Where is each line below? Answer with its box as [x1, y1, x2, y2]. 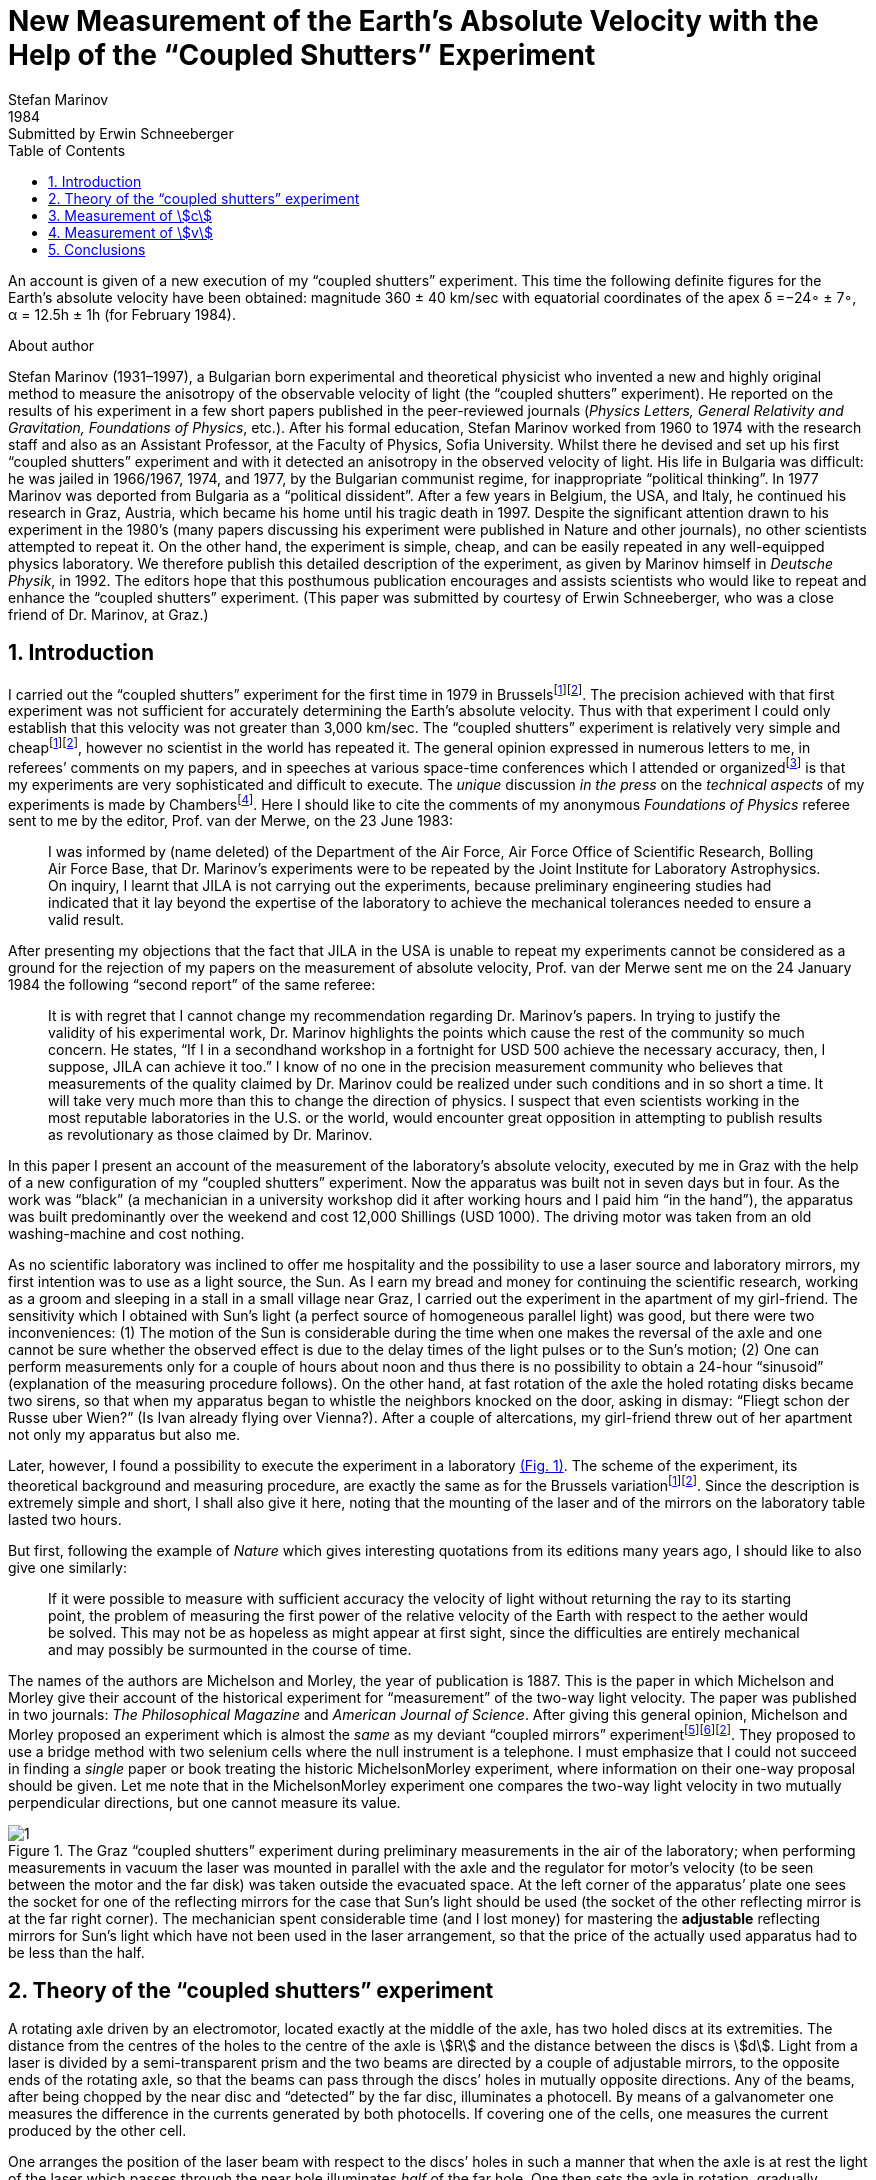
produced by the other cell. [8, 2122, 187, 2140]
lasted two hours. [8, 1510, 122, 1528]
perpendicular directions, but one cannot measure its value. [8, 1793, 401, 1811]
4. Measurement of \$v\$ [48, 223, 213, 241]
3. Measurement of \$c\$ [48, 206, 213, 224]
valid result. [48, 911, 125, 929]
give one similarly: [8, 1558, 127, 1576]
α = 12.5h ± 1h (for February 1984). [8, 305, 236, 323]
